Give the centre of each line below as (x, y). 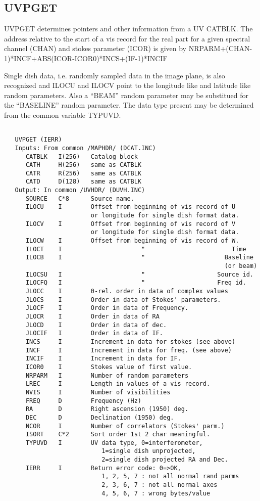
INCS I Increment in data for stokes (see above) (131, 341)
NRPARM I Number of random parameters (107, 375)
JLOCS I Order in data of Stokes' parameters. (123, 300)
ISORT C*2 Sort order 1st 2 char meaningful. (118, 435)
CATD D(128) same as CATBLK (84, 182)
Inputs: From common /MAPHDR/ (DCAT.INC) (85, 148)
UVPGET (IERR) (38, 140)
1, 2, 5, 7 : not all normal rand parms (170, 476)
